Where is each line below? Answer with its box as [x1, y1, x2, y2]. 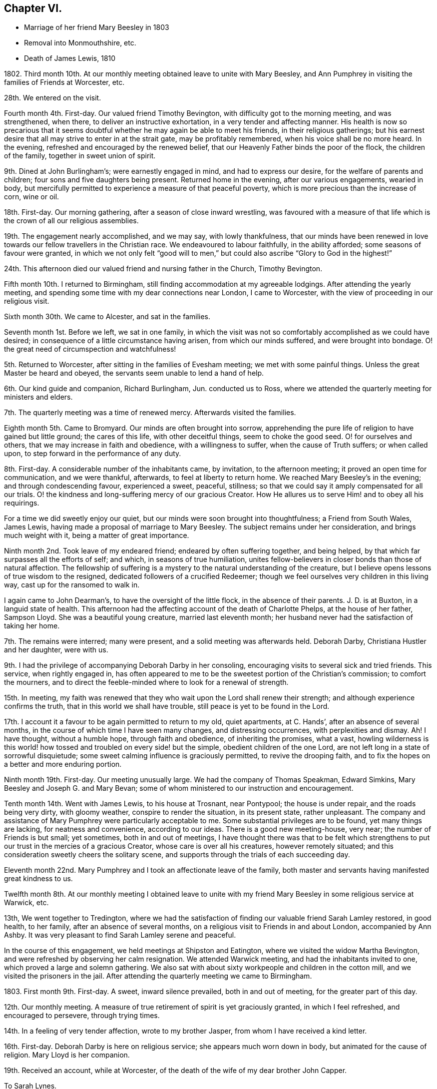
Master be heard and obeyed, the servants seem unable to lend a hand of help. [4, 369, 264, 378]
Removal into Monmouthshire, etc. [24, 38, 136, 47]
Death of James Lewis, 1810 [24, 54, 116, 63]
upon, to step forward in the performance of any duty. [4, 449, 181, 458]
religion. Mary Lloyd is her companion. [4, 1051, 130, 1060]
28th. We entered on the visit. [4, 93, 101, 102]
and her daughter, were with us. [4, 645, 108, 654]
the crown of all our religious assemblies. [4, 216, 139, 225]
